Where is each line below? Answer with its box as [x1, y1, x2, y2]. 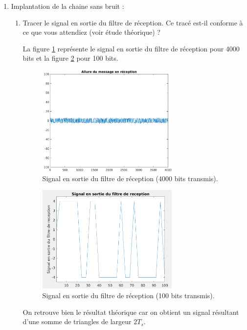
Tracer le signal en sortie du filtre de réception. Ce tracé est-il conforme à [22, 17, 243, 27]
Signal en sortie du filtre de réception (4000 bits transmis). [42, 173, 218, 183]
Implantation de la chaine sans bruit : [11, 1, 124, 11]
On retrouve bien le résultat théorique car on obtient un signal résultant [22, 306, 239, 317]
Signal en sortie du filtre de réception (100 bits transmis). [42, 290, 215, 300]
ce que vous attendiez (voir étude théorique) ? [22, 27, 160, 37]
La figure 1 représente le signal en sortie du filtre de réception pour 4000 [22, 43, 240, 53]
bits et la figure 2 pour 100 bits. [22, 53, 118, 63]
